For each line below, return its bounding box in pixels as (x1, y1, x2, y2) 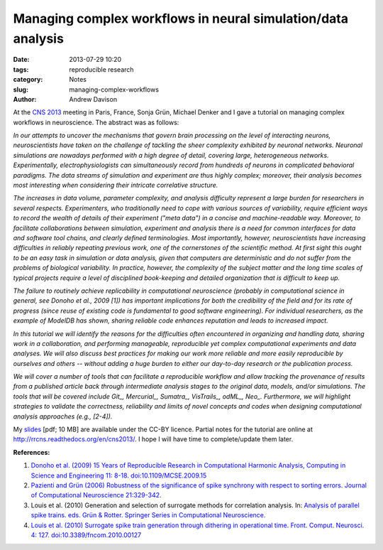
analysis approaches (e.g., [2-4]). (13, 412, 113, 421)
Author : (13, 95, 37, 103)
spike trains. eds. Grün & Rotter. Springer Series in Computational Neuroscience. (30, 511, 266, 519)
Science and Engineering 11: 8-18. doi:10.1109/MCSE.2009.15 (30, 471, 207, 480)
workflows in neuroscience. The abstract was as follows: (13, 118, 179, 126)
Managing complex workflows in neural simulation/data (13, 11, 349, 26)
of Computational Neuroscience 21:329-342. (30, 491, 162, 500)
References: (13, 448, 50, 456)
